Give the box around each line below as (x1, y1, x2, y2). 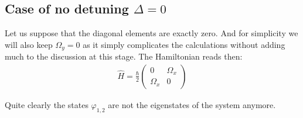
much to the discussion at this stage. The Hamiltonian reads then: (5, 50, 243, 63)
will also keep (5, 38, 53, 50)
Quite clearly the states (5, 98, 88, 110)
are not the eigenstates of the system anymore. (108, 98, 276, 110)
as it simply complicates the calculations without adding (83, 38, 285, 50)
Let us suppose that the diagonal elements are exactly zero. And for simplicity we (5, 27, 298, 39)
